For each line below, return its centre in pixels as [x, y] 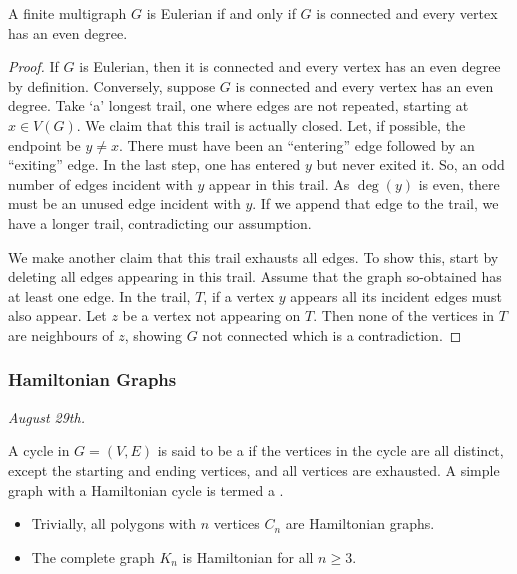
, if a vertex [239, 295]
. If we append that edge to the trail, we [375, 203]
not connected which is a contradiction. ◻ [332, 334]
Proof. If [33, 66]
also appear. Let [57, 315]
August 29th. [46, 416]
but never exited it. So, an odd [410, 164]
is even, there [459, 183]
